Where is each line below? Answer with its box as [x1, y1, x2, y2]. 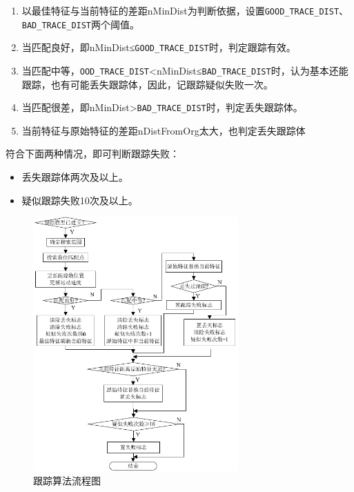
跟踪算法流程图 [33, 473, 101, 488]
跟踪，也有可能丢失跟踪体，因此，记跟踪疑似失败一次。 [21, 77, 273, 91]
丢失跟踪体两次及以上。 [21, 170, 128, 184]
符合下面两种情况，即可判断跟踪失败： [6, 146, 179, 161]
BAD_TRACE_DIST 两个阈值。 [21, 17, 140, 31]
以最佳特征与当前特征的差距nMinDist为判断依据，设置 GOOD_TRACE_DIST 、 [21, 3, 349, 17]
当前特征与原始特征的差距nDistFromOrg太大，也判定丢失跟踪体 [21, 123, 306, 137]
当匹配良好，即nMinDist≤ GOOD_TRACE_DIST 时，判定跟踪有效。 [21, 40, 296, 55]
